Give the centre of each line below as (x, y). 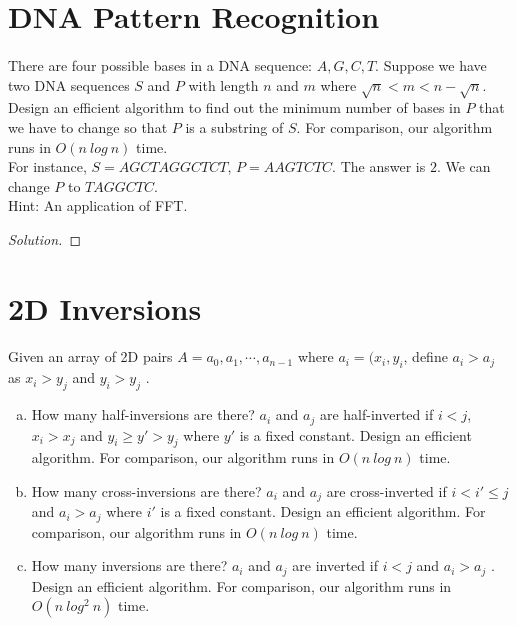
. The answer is (379, 166)
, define (425, 356)
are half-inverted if (376, 414)
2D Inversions (105, 307)
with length (223, 84)
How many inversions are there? (129, 565)
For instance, (47, 166)
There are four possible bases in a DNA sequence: (160, 64)
